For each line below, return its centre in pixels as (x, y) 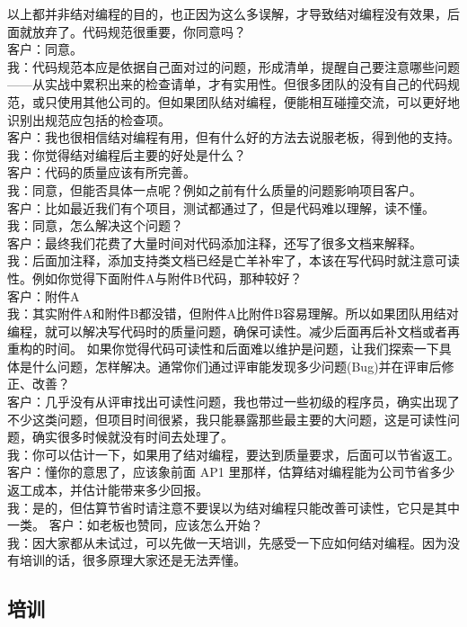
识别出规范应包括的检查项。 (89, 119)
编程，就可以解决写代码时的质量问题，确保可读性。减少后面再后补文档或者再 (233, 331)
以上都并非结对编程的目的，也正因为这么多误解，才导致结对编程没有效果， (227, 13)
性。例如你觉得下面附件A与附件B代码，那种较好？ (155, 278)
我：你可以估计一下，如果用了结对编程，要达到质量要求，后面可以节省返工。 (233, 454)
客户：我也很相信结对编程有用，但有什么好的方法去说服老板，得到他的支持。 (233, 137)
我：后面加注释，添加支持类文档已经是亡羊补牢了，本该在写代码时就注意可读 (233, 260)
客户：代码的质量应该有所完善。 (101, 172)
